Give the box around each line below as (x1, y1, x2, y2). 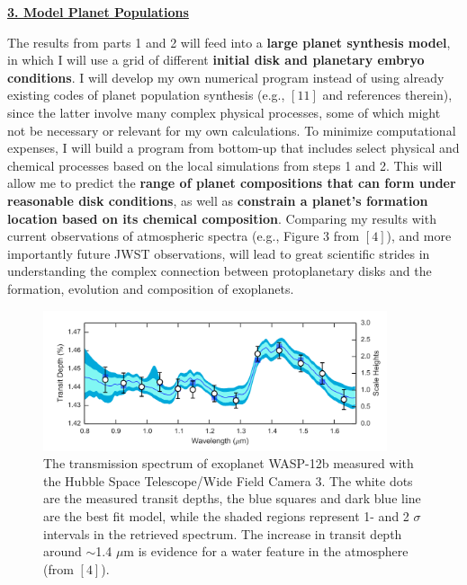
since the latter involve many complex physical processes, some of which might (7, 102, 441, 121)
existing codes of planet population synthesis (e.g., (7, 85, 285, 104)
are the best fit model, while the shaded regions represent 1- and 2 (43, 507, 409, 525)
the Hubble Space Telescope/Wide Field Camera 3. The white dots (43, 471, 413, 490)
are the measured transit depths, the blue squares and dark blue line (43, 489, 421, 508)
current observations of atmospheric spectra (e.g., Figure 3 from (7, 226, 360, 245)
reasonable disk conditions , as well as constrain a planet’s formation (7, 191, 428, 209)
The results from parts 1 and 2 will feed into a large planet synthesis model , (7, 32, 451, 51)
